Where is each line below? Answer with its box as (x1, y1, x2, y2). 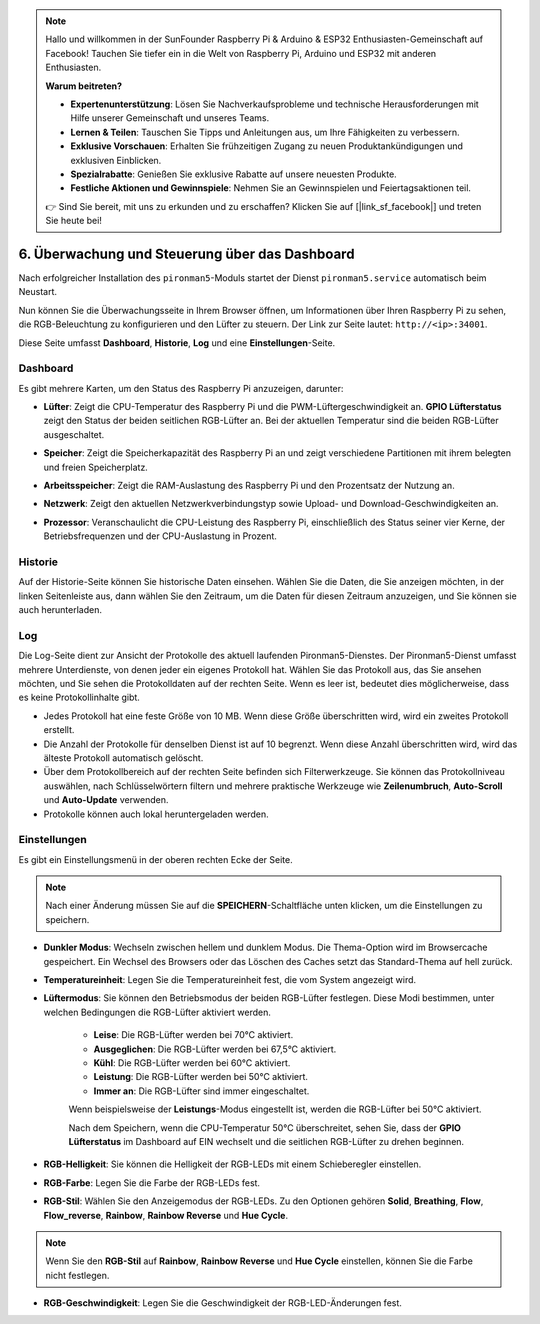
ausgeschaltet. (43, 428, 105, 440)
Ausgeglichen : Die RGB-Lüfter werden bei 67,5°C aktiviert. (93, 1043, 337, 1055)
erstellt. (43, 724, 75, 736)
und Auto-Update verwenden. (43, 794, 169, 806)
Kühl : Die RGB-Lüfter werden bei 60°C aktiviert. (93, 1057, 291, 1069)
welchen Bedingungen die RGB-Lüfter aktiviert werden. (43, 1006, 272, 1018)
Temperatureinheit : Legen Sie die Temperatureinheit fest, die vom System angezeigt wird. (43, 974, 417, 986)
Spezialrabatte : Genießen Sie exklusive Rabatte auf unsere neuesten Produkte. (70, 168, 397, 180)
